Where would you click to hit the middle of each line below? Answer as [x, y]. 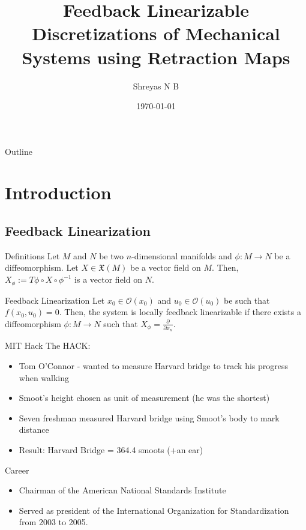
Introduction [58, 192]
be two [112, 255]
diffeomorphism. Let [42, 267]
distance [34, 429]
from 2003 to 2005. [53, 522]
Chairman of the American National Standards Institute [122, 490]
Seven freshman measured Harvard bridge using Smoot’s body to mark [149, 417]
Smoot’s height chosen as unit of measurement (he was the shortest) [144, 398]
